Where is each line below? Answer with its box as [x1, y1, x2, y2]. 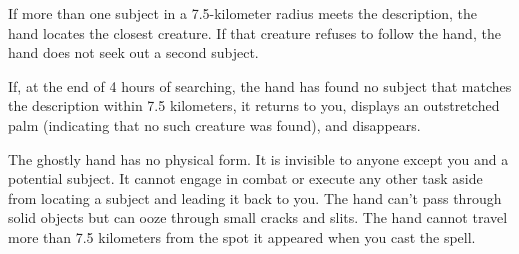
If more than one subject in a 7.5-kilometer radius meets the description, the [8, 3, 478, 23]
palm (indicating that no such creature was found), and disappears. [8, 114, 421, 135]
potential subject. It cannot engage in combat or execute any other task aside [8, 168, 483, 189]
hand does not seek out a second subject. [8, 42, 259, 63]
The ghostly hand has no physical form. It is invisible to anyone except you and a [8, 148, 509, 169]
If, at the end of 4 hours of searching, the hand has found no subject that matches [8, 75, 512, 96]
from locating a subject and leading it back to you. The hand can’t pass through [8, 187, 502, 208]
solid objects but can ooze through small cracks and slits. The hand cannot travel [8, 207, 508, 228]
